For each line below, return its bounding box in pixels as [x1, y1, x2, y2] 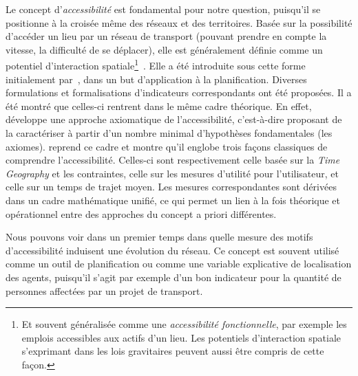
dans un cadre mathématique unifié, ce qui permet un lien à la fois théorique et [6, 192, 340, 207]
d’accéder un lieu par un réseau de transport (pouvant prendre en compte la [6, 29, 327, 43]
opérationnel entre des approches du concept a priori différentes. [6, 206, 277, 221]
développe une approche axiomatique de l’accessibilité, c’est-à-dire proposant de [6, 112, 342, 126]
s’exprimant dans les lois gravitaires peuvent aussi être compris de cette [21, 344, 324, 358]
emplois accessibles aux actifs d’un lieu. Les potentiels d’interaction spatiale [21, 330, 341, 344]
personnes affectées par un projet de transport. [6, 283, 203, 298]
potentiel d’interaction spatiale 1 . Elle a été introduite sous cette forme [6, 56, 306, 73]
